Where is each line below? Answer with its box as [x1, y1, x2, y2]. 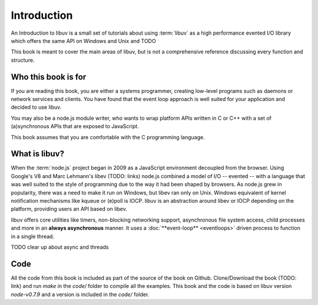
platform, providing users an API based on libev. [11, 206, 128, 213]
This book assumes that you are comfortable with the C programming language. [11, 133, 206, 140]
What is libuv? [11, 149, 65, 159]
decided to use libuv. [11, 103, 62, 111]
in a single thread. [11, 233, 55, 240]
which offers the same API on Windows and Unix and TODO [11, 37, 156, 44]
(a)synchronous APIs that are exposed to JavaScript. [11, 123, 140, 130]
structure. [11, 56, 35, 63]
